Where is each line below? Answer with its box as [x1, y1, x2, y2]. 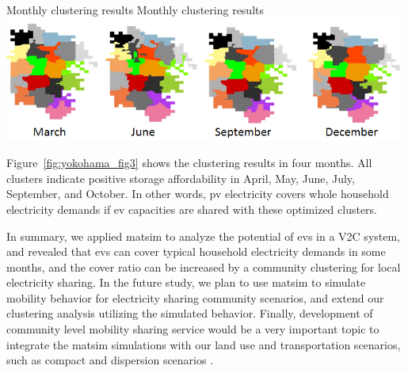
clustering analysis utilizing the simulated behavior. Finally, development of [6, 305, 373, 322]
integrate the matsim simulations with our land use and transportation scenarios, [6, 336, 401, 352]
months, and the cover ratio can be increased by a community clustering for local [6, 258, 401, 275]
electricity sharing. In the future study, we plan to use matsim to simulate [6, 274, 366, 291]
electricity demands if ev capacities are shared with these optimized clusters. [6, 200, 378, 217]
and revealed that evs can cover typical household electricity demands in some [6, 243, 386, 260]
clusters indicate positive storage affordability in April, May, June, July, [6, 169, 355, 186]
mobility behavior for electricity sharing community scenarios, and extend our [6, 289, 384, 306]
